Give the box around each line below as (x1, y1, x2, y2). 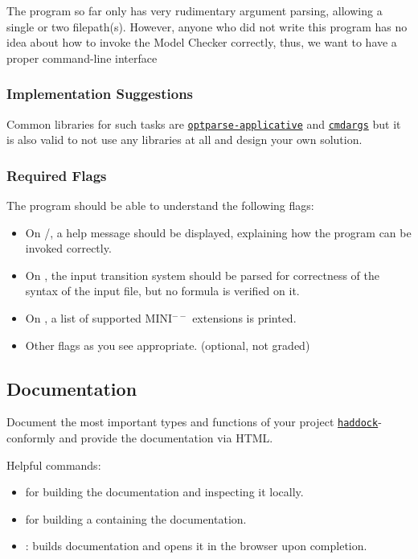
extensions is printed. (192, 310, 297, 327)
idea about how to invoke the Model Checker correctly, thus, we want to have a (6, 34, 397, 51)
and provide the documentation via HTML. (59, 430, 273, 446)
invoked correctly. (25, 240, 112, 257)
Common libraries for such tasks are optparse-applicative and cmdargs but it (6, 115, 401, 132)
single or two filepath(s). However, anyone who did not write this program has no (6, 18, 408, 35)
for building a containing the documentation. (25, 510, 247, 527)
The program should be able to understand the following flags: (6, 197, 314, 214)
